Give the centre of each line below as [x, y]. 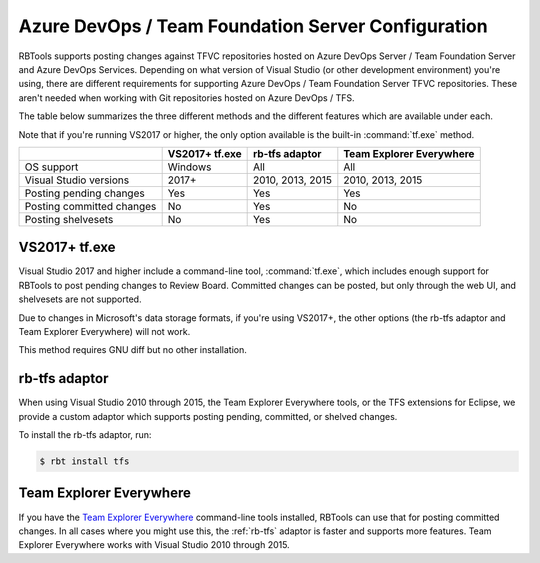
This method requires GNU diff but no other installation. [132, 350]
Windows [189, 167]
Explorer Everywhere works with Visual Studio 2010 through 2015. [154, 545]
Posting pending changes [84, 193]
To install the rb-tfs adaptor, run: [85, 435]
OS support [51, 167]
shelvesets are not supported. [80, 299]
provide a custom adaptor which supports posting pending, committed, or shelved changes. [208, 416]
